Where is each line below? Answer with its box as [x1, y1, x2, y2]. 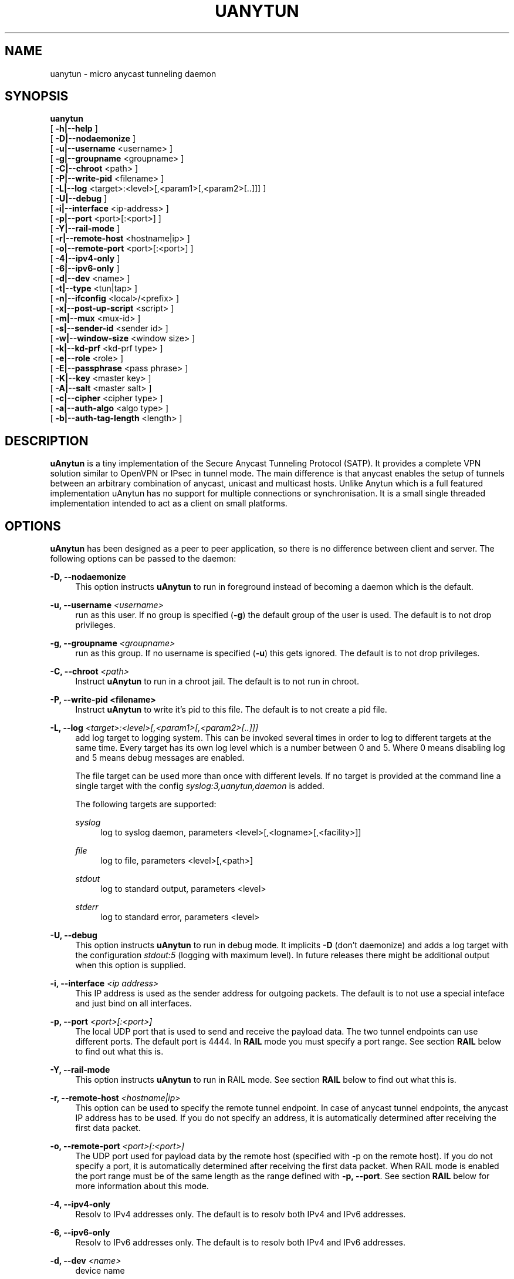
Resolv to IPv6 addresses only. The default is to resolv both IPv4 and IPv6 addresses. [75, 1237, 406, 1248]
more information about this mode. [75, 1181, 209, 1191]
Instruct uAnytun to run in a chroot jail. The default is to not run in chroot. [75, 676, 359, 687]
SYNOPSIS [5, 89, 69, 104]
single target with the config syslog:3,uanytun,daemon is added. [75, 781, 324, 791]
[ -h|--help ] [50, 123, 98, 134]
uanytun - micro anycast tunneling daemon [50, 68, 217, 79]
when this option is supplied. [75, 960, 186, 971]
